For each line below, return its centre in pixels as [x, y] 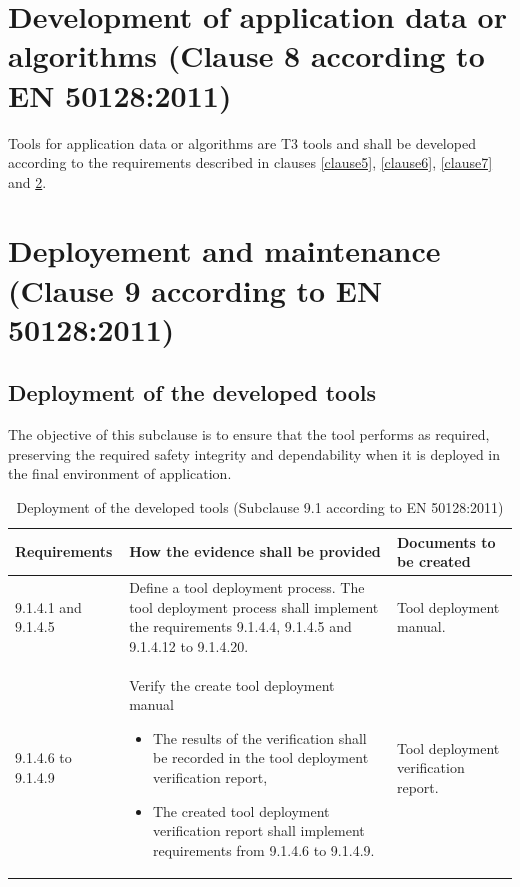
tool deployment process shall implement [254, 606]
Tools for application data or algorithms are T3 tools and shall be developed [242, 142]
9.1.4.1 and [48, 606]
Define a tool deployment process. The [247, 587]
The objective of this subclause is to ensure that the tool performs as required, [249, 434]
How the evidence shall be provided [255, 551]
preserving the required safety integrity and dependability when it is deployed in [254, 453]
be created [433, 561]
